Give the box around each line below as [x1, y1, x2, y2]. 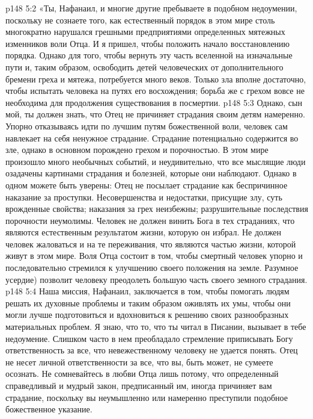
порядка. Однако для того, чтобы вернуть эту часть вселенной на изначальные [5, 49, 293, 61]
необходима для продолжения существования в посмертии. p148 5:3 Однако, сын [5, 96, 302, 108]
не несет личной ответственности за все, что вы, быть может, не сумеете [5, 355, 273, 368]
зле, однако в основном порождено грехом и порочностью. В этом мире [5, 143, 269, 156]
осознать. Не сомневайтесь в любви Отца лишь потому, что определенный [5, 367, 279, 380]
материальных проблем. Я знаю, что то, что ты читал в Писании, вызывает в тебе [5, 320, 306, 333]
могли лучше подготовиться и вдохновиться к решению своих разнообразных [5, 308, 289, 321]
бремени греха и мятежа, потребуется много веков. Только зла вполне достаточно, [5, 72, 306, 85]
